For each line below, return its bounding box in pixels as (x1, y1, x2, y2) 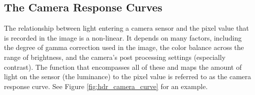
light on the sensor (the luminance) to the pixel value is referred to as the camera (4, 71, 252, 82)
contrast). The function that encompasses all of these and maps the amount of (4, 61, 242, 72)
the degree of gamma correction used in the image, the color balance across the (4, 42, 244, 52)
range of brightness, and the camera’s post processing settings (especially (4, 51, 226, 62)
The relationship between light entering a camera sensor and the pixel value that (4, 23, 249, 33)
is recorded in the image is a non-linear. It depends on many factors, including (4, 32, 242, 43)
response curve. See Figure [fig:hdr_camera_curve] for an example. (4, 81, 208, 91)
